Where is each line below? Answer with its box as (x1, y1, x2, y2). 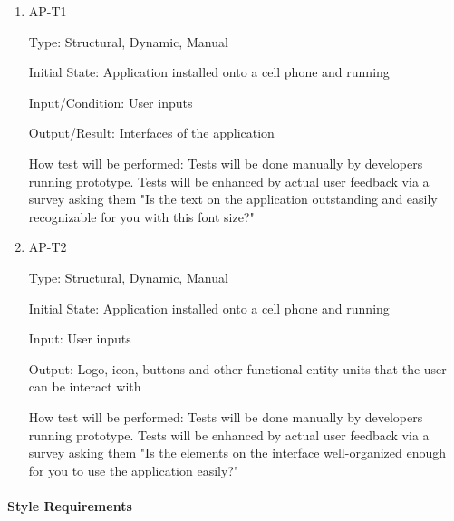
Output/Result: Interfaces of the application (28, 123, 275, 142)
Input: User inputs (28, 329, 131, 348)
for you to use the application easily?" (28, 460, 239, 479)
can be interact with (28, 377, 141, 396)
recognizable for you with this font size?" (28, 207, 255, 226)
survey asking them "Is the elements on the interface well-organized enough (28, 443, 447, 462)
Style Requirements (7, 496, 132, 515)
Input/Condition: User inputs (28, 92, 193, 111)
